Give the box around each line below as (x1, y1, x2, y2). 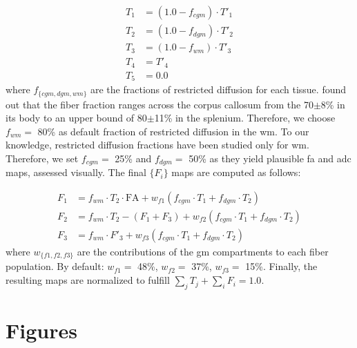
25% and (115, 151, 152, 165)
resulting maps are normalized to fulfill (6, 273, 170, 287)
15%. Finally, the (245, 259, 318, 273)
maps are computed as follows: (171, 165, 301, 180)
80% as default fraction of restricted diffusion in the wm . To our (37, 124, 309, 138)
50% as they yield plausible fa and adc (189, 151, 351, 165)
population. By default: (6, 259, 104, 273)
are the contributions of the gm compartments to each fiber (77, 244, 329, 259)
